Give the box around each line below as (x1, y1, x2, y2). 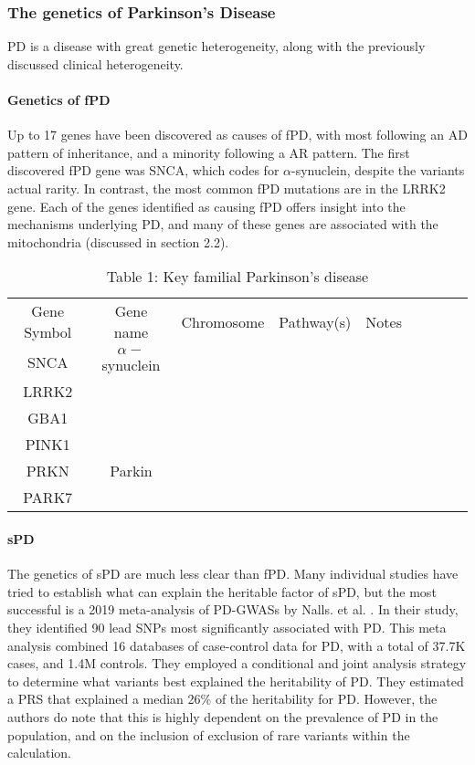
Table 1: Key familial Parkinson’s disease (106, 266, 369, 288)
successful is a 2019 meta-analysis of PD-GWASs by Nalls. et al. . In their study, (7, 600, 459, 619)
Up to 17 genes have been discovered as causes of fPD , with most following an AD (7, 125, 468, 144)
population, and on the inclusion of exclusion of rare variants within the (7, 725, 410, 744)
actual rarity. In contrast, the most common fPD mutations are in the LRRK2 (7, 178, 446, 197)
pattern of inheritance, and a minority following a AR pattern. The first (7, 142, 410, 162)
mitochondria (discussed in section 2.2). (7, 232, 229, 251)
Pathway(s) (279, 310, 352, 332)
